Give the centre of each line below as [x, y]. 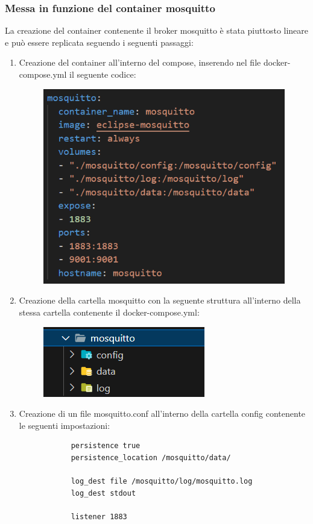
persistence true [106, 446]
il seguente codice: [103, 74]
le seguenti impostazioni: [65, 425]
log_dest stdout [103, 493]
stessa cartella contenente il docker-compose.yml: [109, 312]
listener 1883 [99, 517]
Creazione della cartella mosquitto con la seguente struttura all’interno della [160, 300]
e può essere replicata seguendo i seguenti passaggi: [99, 42]
